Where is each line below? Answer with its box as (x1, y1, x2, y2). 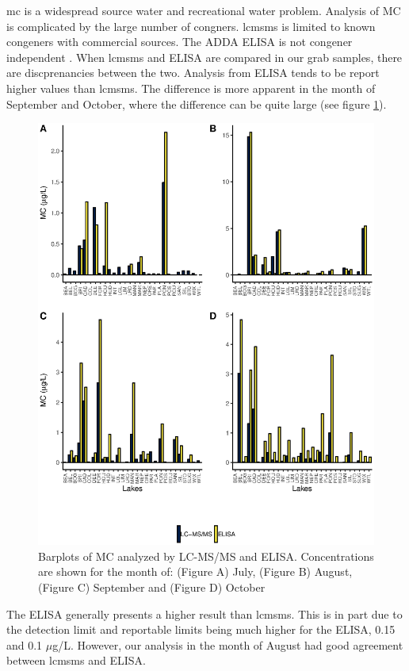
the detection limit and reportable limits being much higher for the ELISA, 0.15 (6, 621, 396, 638)
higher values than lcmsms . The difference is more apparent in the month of (6, 79, 376, 96)
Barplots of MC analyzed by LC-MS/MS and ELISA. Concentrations (38, 547, 374, 564)
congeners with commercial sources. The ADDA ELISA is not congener (6, 33, 353, 50)
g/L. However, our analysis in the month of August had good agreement (52, 636, 403, 653)
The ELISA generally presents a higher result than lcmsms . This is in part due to (6, 605, 403, 622)
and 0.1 (6, 636, 43, 653)
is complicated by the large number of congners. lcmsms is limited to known (6, 17, 376, 34)
